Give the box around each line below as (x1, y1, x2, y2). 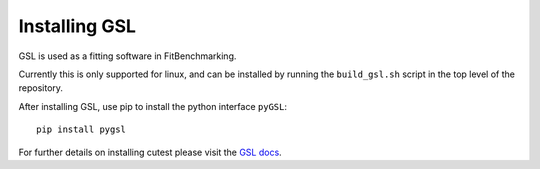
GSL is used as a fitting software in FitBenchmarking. (18, 50, 237, 62)
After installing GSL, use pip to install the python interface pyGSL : (18, 100, 287, 112)
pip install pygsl (36, 124, 127, 135)
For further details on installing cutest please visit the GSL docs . (18, 146, 282, 158)
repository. (18, 82, 64, 94)
